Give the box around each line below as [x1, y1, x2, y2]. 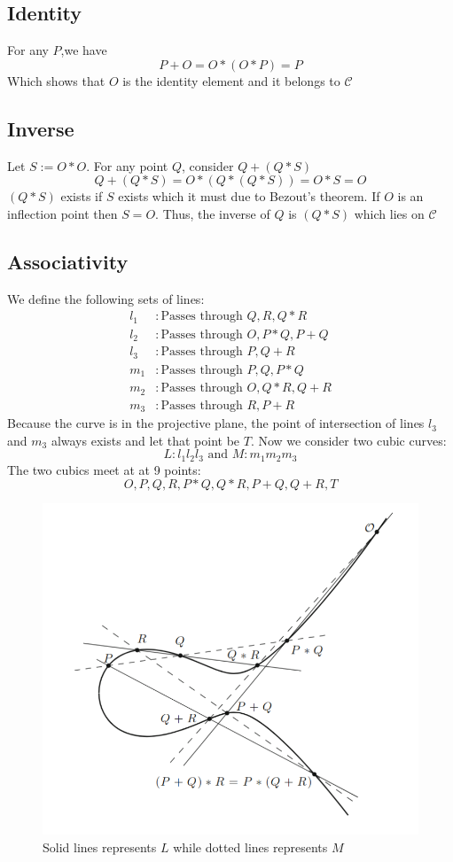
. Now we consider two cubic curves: [250, 431, 447, 449]
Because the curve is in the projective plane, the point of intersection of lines [7, 414, 425, 432]
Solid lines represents [43, 837, 157, 856]
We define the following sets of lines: [7, 289, 205, 307]
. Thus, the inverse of [155, 204, 270, 222]
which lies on [354, 204, 425, 222]
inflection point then [7, 204, 118, 222]
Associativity [7, 247, 129, 275]
